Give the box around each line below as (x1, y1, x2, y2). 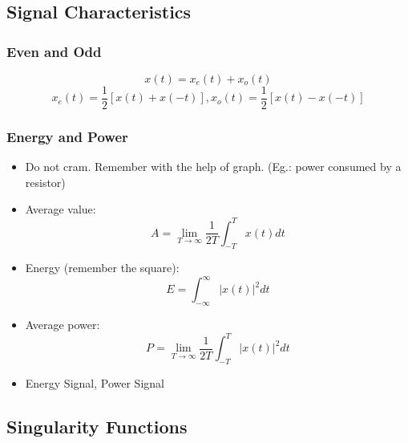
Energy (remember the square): (25, 259, 180, 276)
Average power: (25, 316, 100, 333)
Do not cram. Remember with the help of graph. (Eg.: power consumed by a (25, 158, 402, 175)
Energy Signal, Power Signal (25, 375, 164, 392)
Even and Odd (6, 41, 102, 61)
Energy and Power (6, 126, 128, 146)
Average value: (25, 201, 96, 217)
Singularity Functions (6, 414, 188, 439)
